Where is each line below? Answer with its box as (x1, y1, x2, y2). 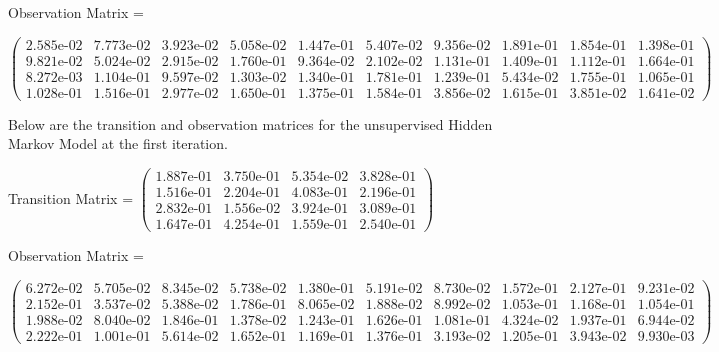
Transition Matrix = (8, 187, 134, 208)
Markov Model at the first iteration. (8, 133, 228, 154)
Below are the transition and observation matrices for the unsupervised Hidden (8, 113, 493, 134)
